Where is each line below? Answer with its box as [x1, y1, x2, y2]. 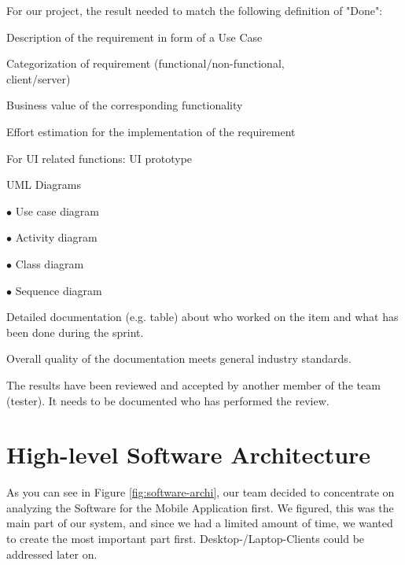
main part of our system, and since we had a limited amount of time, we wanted [6, 515, 393, 531]
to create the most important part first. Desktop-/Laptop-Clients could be [6, 530, 365, 546]
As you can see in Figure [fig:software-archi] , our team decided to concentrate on [6, 484, 395, 500]
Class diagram [15, 255, 84, 271]
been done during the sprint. [6, 323, 144, 340]
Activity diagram [15, 229, 98, 246]
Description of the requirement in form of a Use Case [6, 28, 263, 45]
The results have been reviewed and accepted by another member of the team [6, 376, 381, 393]
